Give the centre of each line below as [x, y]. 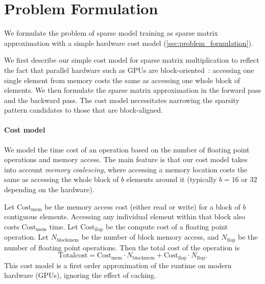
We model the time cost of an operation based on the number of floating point [127, 149]
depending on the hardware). [49, 189]
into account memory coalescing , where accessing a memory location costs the [126, 169]
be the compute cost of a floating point [167, 226]
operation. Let [26, 237]
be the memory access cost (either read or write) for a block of [142, 206]
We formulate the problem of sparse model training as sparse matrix [111, 33]
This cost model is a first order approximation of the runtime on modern [118, 265]
